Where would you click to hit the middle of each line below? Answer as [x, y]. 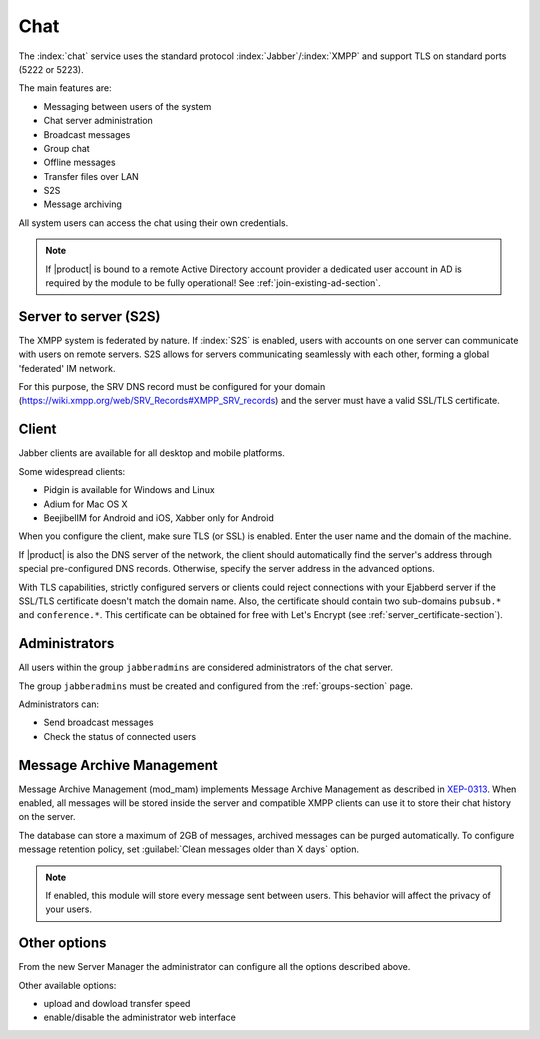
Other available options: [67, 985]
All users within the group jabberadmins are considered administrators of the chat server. [206, 667]
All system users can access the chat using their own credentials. [153, 222]
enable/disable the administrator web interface [140, 1017]
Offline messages [79, 162]
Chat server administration [98, 121]
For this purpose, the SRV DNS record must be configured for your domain [172, 387]
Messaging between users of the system [127, 106]
